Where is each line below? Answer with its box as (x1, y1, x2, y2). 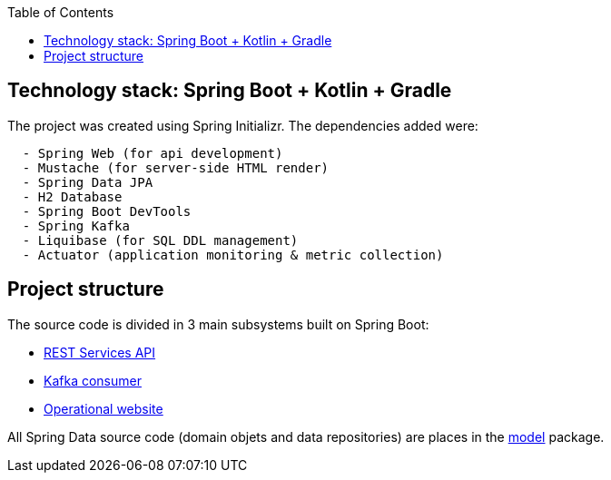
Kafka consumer (44, 372, 142, 388)
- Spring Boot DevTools (22, 203, 192, 219)
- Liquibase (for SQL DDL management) (22, 232, 299, 248)
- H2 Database (22, 189, 123, 204)
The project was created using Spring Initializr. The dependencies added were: (7, 117, 478, 133)
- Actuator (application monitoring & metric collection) (22, 247, 444, 262)
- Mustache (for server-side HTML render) (22, 160, 330, 175)
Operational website (44, 400, 163, 416)
